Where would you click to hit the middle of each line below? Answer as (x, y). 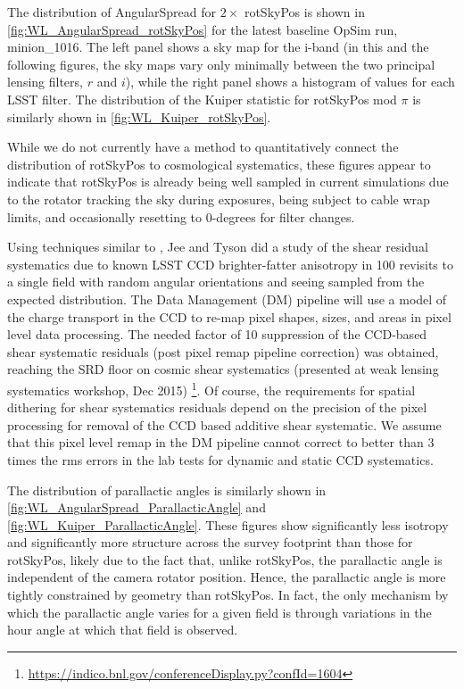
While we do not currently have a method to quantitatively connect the (203, 147)
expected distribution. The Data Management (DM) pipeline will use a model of (227, 299)
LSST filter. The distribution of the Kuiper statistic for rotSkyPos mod (202, 99)
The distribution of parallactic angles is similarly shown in (167, 490)
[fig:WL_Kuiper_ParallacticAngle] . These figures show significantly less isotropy (228, 524)
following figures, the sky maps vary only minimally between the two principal (221, 64)
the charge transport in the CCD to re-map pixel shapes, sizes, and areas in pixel (229, 316)
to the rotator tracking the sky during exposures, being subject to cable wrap (219, 199)
